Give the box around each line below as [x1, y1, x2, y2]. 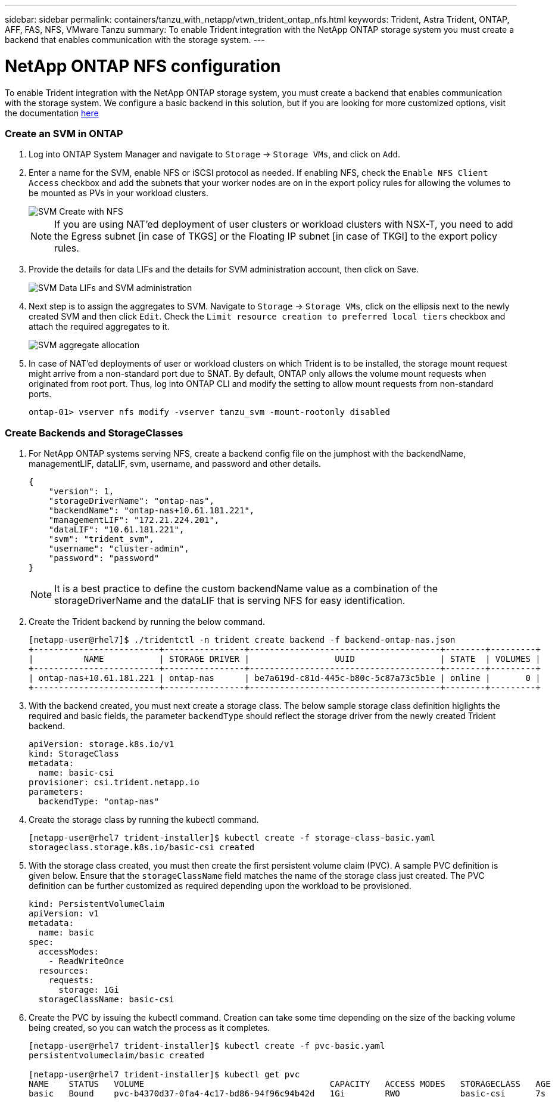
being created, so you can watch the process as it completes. [29, 1023, 270, 1033]
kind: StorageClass [29, 749, 119, 758]
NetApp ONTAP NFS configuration [5, 55, 281, 76]
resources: [38, 966, 89, 975]
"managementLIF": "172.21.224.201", [48, 515, 220, 525]
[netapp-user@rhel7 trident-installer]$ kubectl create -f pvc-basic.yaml [29, 1041, 385, 1051]
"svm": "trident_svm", [48, 534, 154, 544]
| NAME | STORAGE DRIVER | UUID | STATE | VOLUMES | [29, 654, 541, 664]
